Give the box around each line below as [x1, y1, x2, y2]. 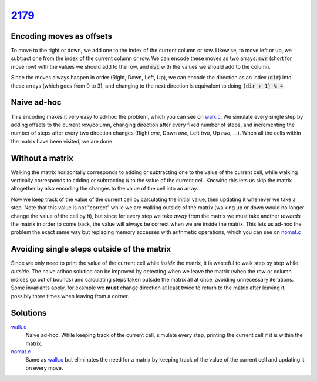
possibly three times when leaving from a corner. [11, 292, 129, 299]
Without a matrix [11, 153, 73, 163]
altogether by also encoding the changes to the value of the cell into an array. [11, 185, 198, 192]
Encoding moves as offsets [11, 31, 113, 41]
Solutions [11, 308, 47, 317]
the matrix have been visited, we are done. [11, 138, 114, 145]
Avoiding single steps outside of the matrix [11, 244, 171, 254]
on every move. [25, 365, 63, 372]
